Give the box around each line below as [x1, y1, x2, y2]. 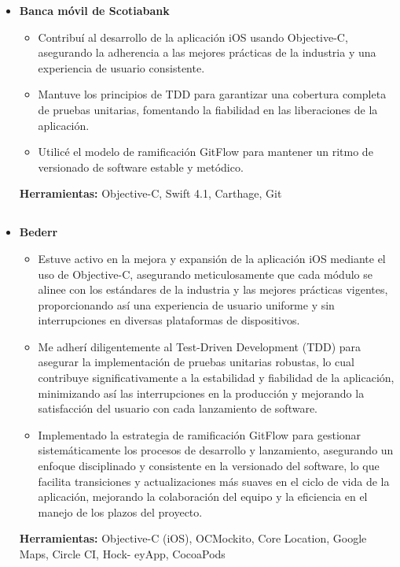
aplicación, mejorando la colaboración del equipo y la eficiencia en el [38, 488, 368, 505]
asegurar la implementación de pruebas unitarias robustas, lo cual [38, 354, 354, 370]
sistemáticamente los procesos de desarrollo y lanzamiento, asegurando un [38, 442, 394, 458]
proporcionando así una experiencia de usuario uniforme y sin [38, 296, 335, 313]
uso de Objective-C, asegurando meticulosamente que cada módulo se [38, 265, 372, 282]
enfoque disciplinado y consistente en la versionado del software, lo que [38, 458, 380, 474]
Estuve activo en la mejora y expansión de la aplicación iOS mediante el [38, 250, 386, 266]
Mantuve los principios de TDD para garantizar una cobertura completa [38, 86, 387, 102]
